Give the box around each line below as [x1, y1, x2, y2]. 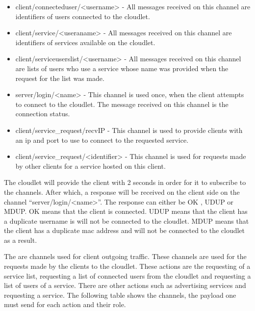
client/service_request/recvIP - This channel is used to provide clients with [15, 125, 243, 135]
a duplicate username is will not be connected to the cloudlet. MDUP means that [4, 215, 249, 226]
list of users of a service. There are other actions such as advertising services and [4, 280, 246, 290]
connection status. [15, 108, 70, 119]
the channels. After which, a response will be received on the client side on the [4, 186, 240, 197]
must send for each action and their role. [4, 299, 126, 310]
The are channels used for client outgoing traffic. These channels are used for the [4, 251, 247, 261]
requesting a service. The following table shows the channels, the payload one [4, 289, 236, 300]
